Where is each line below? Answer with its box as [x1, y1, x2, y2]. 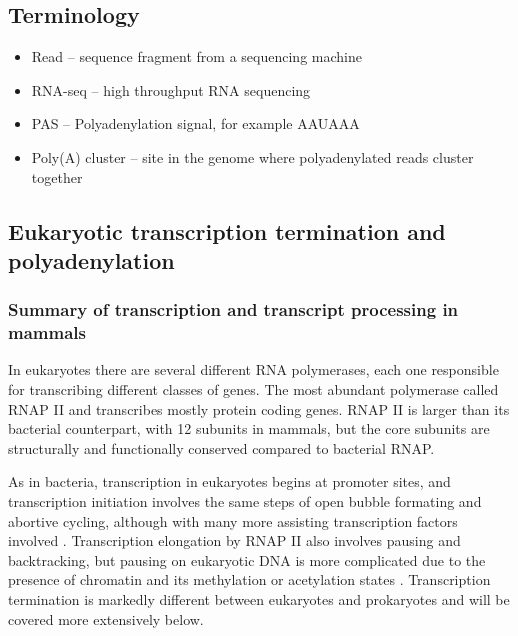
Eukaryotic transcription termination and [8, 215, 446, 246]
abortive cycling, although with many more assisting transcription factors [8, 510, 458, 531]
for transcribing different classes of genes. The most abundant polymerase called [8, 379, 499, 400]
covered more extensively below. [8, 608, 204, 629]
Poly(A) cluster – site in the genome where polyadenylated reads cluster [31, 146, 474, 167]
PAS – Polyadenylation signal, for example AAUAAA [31, 113, 360, 134]
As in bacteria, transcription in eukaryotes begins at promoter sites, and [8, 471, 451, 492]
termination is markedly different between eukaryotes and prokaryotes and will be [8, 589, 510, 610]
